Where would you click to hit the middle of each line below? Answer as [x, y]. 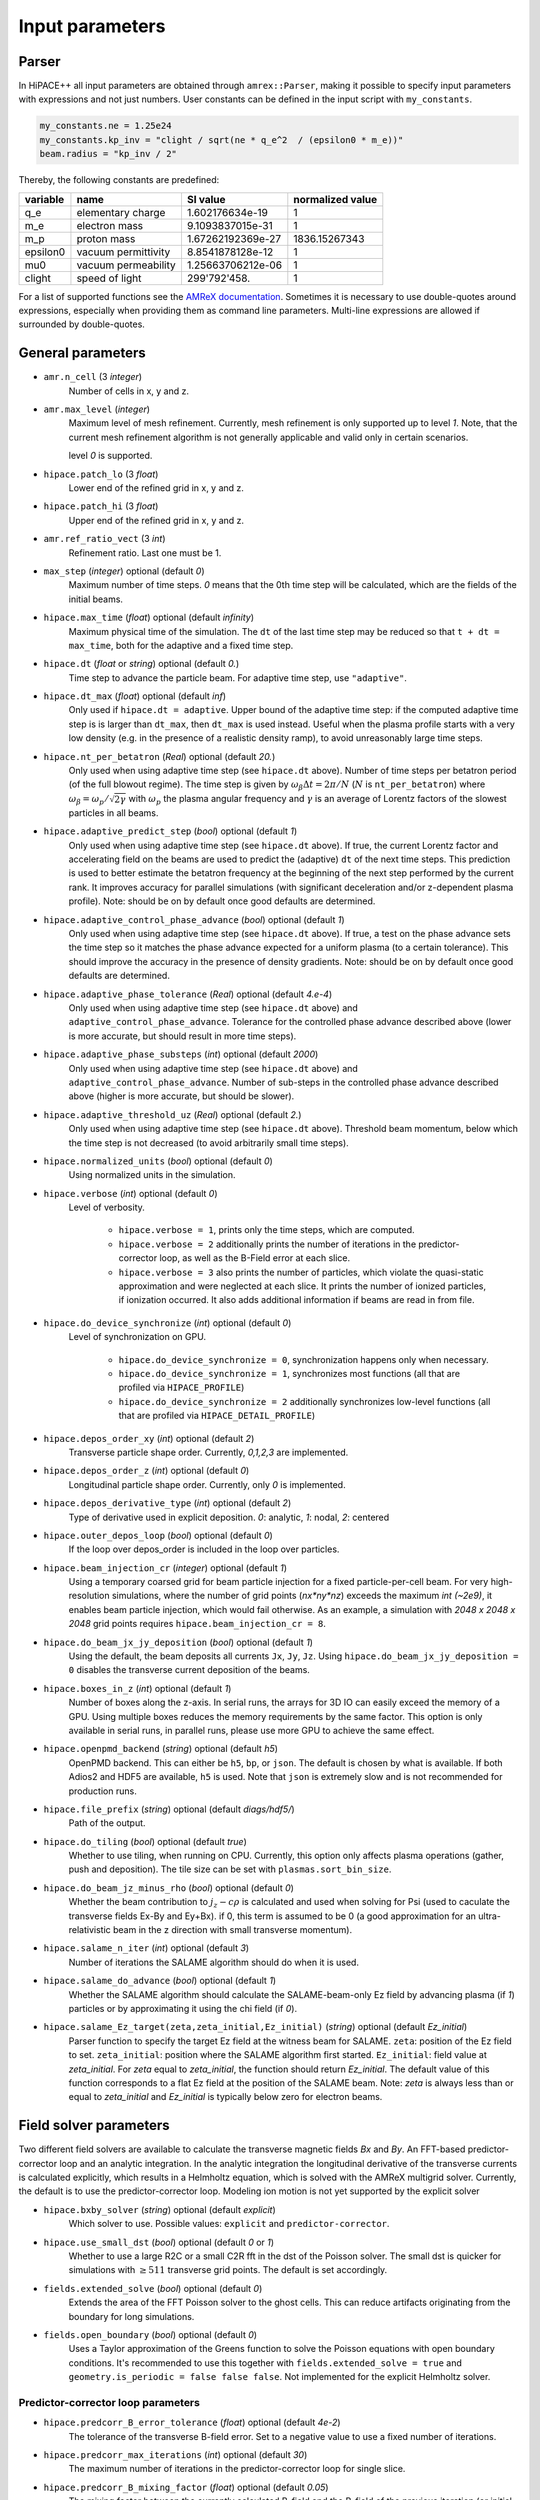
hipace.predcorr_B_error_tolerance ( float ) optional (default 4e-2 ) [192, 2422]
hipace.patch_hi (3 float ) [101, 506]
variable [44, 199]
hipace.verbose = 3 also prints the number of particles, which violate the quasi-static [301, 1272]
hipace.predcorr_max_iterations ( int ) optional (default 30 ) [175, 2455]
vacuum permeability [126, 265]
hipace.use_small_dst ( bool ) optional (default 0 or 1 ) [159, 2242]
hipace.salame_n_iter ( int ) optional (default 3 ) [146, 1948]
